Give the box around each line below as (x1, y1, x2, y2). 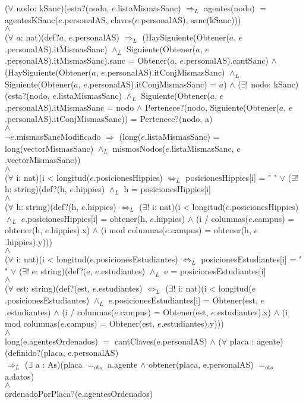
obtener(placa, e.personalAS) (148, 358, 254, 371)
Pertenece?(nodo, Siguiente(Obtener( (144, 101, 279, 113)
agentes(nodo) (204, 2, 255, 14)
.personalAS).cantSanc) (183, 54, 269, 67)
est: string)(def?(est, (16, 282, 90, 295)
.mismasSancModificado (14, 130, 101, 142)
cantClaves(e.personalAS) (114, 334, 207, 347)
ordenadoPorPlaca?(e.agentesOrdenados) (5, 387, 153, 400)
